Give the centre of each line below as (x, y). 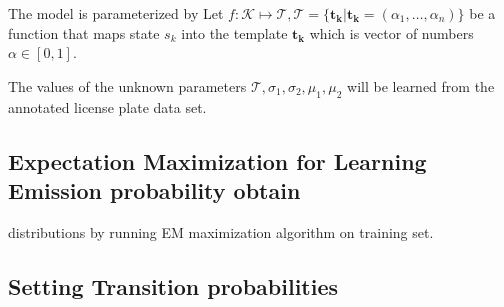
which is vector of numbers (391, 32)
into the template (234, 32)
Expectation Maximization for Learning (217, 160)
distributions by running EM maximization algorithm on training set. (221, 231)
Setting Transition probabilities (173, 285)
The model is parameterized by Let (116, 13)
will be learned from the (421, 85)
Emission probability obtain (154, 189)
